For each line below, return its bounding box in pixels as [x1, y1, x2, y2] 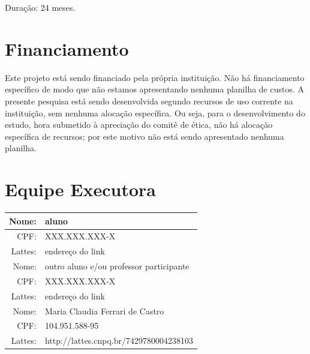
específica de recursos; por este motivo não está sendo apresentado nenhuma [5, 130, 284, 142]
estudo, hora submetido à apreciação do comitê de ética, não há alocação [5, 118, 273, 131]
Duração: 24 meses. [5, 1, 76, 13]
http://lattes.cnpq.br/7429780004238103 [44, 334, 194, 347]
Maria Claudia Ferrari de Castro [44, 304, 164, 317]
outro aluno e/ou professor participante [44, 260, 189, 272]
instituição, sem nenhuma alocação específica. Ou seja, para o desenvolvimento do [5, 106, 305, 119]
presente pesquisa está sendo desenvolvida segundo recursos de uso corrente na [5, 94, 293, 107]
